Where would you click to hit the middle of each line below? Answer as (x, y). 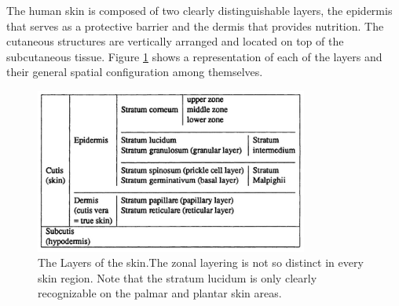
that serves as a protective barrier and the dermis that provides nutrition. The (195, 25)
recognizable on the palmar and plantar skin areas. (160, 293)
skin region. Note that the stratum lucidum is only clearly (178, 277)
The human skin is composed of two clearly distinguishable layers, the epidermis (199, 10)
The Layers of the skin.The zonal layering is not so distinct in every (201, 262)
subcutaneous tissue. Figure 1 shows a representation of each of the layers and (194, 56)
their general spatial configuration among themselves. (135, 72)
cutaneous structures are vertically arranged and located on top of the (175, 41)
